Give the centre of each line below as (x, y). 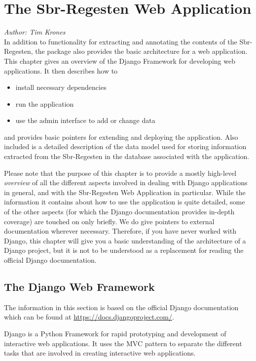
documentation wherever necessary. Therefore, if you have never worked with (120, 231)
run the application (45, 103)
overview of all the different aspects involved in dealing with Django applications (126, 182)
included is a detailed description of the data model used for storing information (125, 146)
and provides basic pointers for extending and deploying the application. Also (121, 137)
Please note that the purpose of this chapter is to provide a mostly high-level (120, 173)
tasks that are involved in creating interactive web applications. (100, 353)
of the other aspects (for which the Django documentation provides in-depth (119, 212)
